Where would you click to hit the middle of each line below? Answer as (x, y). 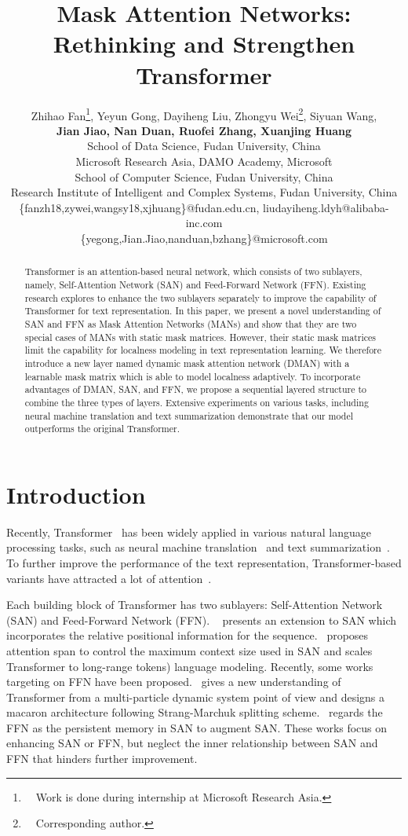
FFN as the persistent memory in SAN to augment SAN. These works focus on (197, 727)
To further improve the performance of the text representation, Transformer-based (204, 562)
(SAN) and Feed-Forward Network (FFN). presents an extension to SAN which (202, 620)
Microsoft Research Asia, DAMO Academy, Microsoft (204, 161)
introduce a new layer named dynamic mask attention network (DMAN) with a (187, 363)
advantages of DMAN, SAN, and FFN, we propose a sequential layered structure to (196, 389)
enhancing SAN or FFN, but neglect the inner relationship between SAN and (192, 743)
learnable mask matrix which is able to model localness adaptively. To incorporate (193, 376)
